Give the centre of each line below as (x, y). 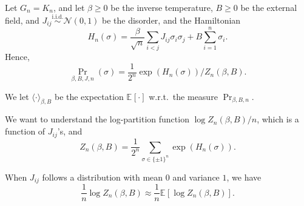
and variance (196, 177)
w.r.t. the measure (183, 96)
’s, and (70, 131)
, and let (69, 7)
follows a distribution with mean (103, 177)
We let (17, 96)
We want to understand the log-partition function (97, 119)
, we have (244, 177)
